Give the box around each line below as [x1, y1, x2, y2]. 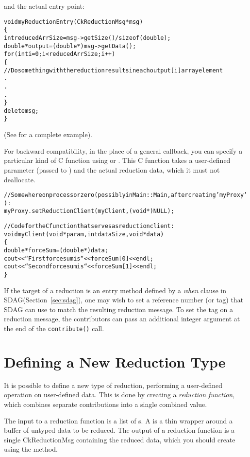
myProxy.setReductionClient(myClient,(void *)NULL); [4, 208, 174, 215]
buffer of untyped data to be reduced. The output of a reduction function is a [4, 425, 235, 435]
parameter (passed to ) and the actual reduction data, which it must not [4, 164, 220, 175]
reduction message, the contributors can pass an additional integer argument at [4, 314, 240, 324]
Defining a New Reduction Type [4, 352, 226, 371]
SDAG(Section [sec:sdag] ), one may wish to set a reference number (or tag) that [4, 295, 244, 305]
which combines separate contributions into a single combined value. [4, 399, 207, 409]
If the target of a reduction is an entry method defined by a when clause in [4, 285, 227, 295]
